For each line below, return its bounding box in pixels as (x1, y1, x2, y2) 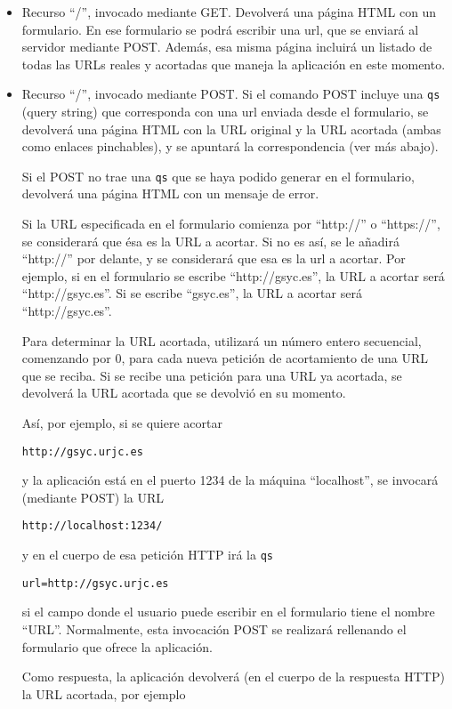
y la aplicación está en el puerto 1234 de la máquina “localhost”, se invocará (21, 471, 439, 489)
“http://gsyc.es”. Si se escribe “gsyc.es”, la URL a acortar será (21, 284, 362, 302)
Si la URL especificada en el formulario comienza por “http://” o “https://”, (21, 214, 440, 233)
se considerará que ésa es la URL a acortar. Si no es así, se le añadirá (21, 231, 400, 250)
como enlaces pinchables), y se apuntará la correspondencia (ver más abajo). (21, 137, 439, 156)
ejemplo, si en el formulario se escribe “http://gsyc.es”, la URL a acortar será (21, 266, 445, 285)
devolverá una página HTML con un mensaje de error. (21, 184, 319, 203)
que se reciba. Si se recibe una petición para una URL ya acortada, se (21, 366, 402, 384)
